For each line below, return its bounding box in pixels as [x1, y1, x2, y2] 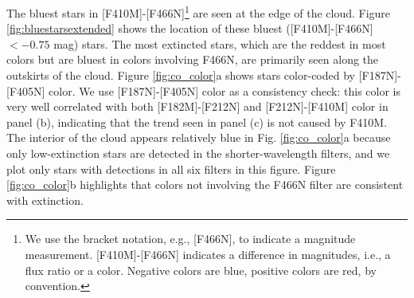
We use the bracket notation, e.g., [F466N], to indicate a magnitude [25, 230, 356, 247]
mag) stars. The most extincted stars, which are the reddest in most [53, 35, 386, 52]
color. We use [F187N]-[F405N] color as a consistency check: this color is [49, 82, 400, 99]
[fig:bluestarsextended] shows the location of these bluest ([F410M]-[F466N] [6, 20, 373, 37]
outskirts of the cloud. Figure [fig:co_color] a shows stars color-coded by [6, 67, 355, 84]
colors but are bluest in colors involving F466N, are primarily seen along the [6, 51, 379, 68]
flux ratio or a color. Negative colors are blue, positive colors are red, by [25, 261, 377, 278]
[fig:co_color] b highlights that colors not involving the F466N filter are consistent [6, 176, 404, 193]
